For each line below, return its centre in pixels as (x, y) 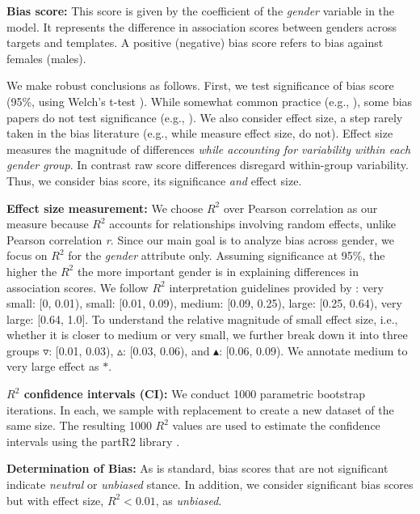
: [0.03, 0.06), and (166, 350)
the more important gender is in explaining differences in (218, 271)
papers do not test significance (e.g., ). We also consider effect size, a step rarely (205, 117)
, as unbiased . (189, 500)
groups (23, 350)
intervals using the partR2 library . (93, 441)
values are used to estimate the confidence (276, 425)
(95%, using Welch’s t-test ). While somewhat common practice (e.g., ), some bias (210, 101)
